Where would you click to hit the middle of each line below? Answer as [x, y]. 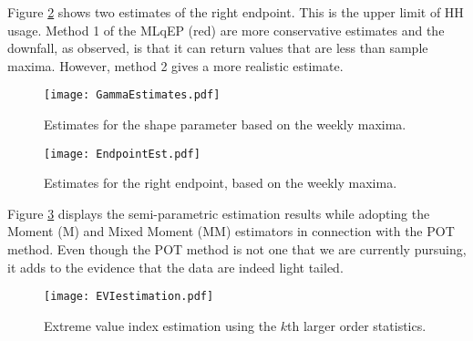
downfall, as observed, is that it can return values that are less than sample [218, 48]
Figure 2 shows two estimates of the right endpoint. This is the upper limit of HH [236, 12]
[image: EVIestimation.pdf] [129, 297]
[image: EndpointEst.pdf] [122, 154]
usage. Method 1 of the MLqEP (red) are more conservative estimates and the [226, 30]
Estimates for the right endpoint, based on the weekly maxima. [221, 183]
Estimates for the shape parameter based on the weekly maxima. [225, 124]
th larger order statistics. [357, 325]
